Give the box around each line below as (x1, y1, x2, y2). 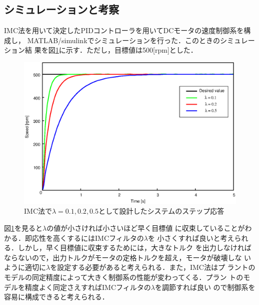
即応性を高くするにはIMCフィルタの (24, 232, 144, 243)
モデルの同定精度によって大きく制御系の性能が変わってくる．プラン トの (4, 271, 243, 282)
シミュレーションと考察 (4, 2, 119, 17)
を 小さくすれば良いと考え (147, 232, 234, 243)
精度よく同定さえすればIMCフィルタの (24, 281, 151, 292)
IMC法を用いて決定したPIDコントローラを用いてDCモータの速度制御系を (4, 25, 244, 36)
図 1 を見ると (4, 222, 42, 233)
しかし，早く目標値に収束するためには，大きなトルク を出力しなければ (17, 242, 251, 253)
